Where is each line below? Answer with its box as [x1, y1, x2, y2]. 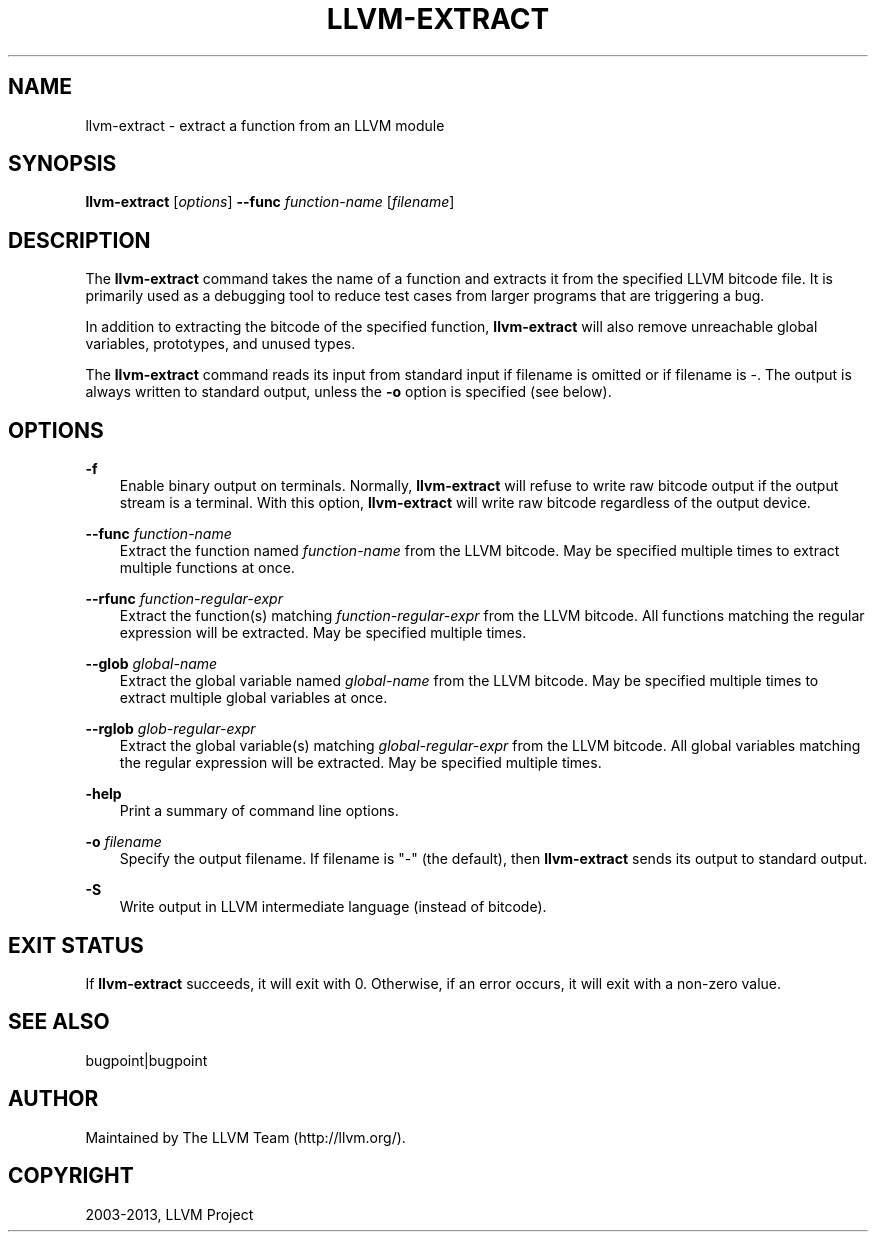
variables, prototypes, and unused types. [85, 335, 356, 353]
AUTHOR [8, 1086, 99, 1112]
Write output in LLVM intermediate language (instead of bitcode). [119, 898, 547, 916]
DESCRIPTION [8, 227, 151, 253]
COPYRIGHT [8, 1163, 134, 1189]
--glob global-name [85, 655, 218, 673]
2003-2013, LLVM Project [85, 1205, 254, 1223]
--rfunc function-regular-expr [85, 590, 283, 608]
